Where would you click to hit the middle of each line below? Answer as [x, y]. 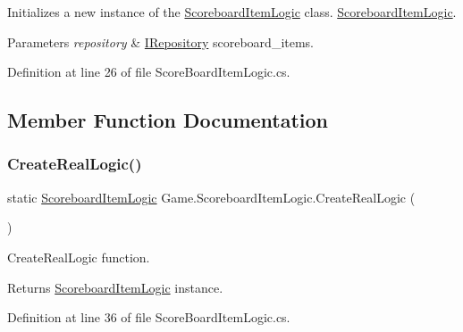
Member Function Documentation [168, 120]
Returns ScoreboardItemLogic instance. [115, 287]
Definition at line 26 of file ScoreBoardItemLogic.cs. [149, 72]
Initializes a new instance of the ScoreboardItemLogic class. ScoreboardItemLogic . [232, 12]
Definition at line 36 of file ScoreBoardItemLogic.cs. [149, 317]
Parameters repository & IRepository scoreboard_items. [161, 41]
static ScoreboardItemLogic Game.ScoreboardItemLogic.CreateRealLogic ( [211, 197]
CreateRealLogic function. [79, 257]
